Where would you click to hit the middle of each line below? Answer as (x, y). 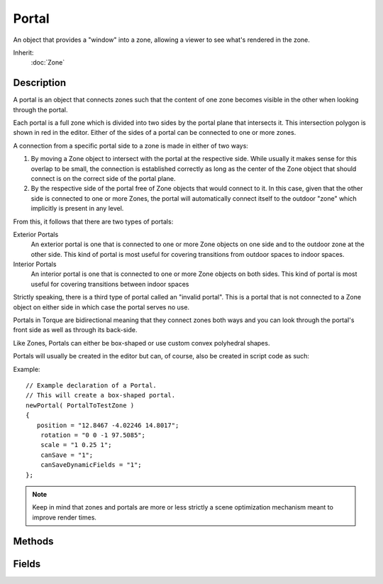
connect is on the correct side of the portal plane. (103, 178)
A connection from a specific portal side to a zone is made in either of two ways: (131, 145)
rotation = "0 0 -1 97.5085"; (93, 435)
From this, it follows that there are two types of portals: (93, 221)
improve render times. (65, 517)
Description (40, 83)
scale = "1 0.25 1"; (76, 445)
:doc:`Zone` (48, 62)
